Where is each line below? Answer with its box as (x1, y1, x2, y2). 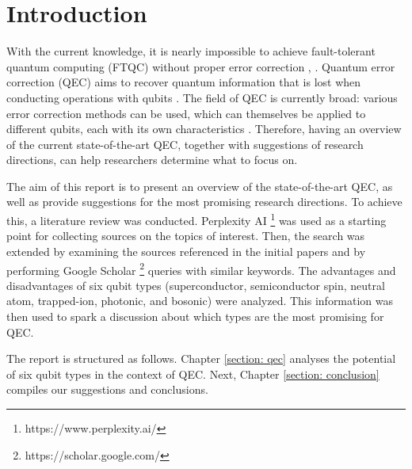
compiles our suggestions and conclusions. (6, 381, 208, 398)
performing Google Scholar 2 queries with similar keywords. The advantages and (6, 259, 396, 278)
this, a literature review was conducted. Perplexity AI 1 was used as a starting (6, 210, 387, 228)
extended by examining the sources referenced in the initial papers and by (6, 242, 366, 259)
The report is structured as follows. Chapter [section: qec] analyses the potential (6, 350, 396, 367)
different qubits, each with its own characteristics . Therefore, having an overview (6, 120, 402, 137)
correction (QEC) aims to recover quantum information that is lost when (6, 74, 361, 90)
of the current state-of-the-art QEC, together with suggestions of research (6, 135, 364, 152)
